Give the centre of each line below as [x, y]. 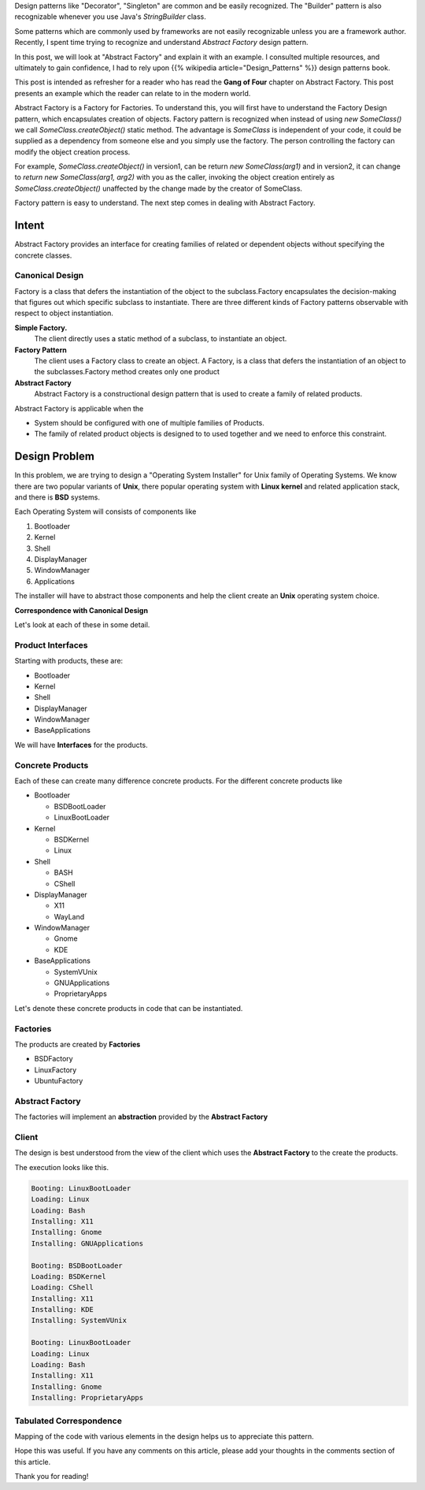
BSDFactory [54, 1059]
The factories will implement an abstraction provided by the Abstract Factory [141, 1117]
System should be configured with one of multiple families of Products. [150, 422]
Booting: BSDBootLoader [77, 1265]
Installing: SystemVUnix [79, 1321]
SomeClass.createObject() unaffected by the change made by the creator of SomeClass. [159, 188]
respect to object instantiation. [64, 313]
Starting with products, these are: [69, 661]
